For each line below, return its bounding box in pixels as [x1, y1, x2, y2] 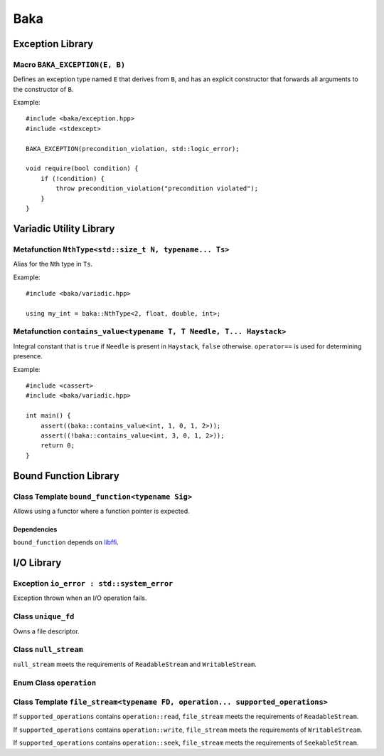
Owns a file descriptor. [13, 627, 80, 636]
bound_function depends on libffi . [13, 538, 119, 547]
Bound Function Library [13, 470, 120, 482]
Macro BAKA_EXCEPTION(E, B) [13, 59, 126, 69]
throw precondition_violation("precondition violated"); [55, 185, 259, 192]
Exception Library [13, 38, 94, 50]
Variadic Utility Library [13, 222, 115, 234]
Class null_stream [13, 645, 83, 655]
